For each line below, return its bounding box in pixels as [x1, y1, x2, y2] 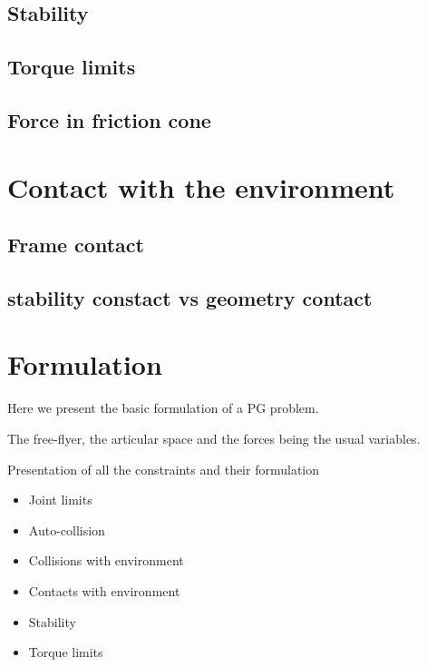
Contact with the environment [7, 168, 395, 205]
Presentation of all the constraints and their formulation [7, 459, 320, 478]
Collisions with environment [28, 551, 184, 570]
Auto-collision [28, 520, 105, 539]
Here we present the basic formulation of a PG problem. [7, 398, 319, 417]
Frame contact [7, 231, 144, 259]
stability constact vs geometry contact [7, 283, 373, 311]
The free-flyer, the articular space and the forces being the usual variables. [7, 429, 421, 447]
